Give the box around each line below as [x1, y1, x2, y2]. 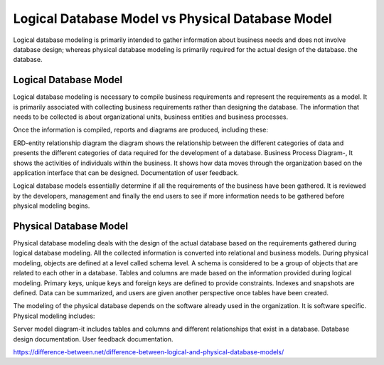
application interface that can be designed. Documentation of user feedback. [13, 168, 240, 177]
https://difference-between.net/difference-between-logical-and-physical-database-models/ [13, 347, 284, 356]
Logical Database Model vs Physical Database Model [13, 11, 332, 26]
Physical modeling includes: [13, 312, 95, 320]
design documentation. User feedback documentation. [13, 334, 174, 343]
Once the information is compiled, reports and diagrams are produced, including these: [13, 125, 268, 134]
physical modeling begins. [13, 201, 90, 210]
